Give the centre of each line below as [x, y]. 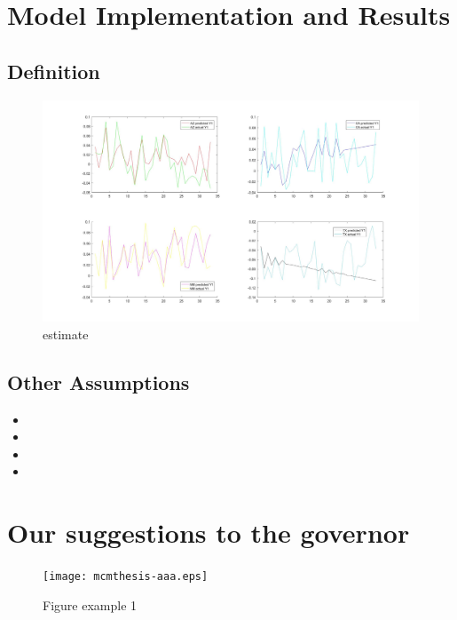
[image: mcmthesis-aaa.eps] [126, 577]
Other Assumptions [98, 382]
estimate [66, 334]
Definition [54, 71]
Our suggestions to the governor [209, 533]
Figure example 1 [90, 604]
